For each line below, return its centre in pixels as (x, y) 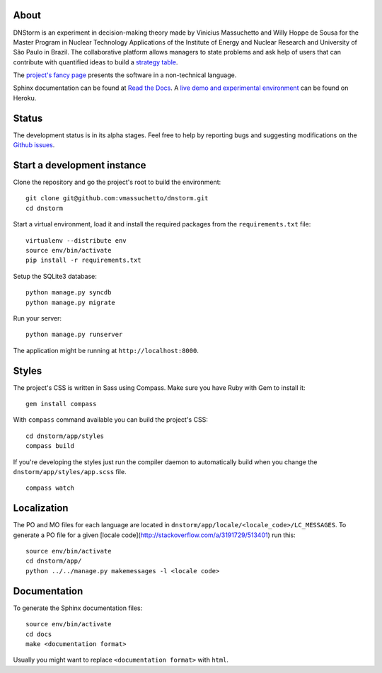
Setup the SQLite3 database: (55, 276)
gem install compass (61, 404)
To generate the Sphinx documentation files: (78, 608)
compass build (50, 446)
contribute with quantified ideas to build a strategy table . (95, 62)
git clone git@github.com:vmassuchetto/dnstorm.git (117, 199)
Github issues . (34, 145)
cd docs (39, 634)
